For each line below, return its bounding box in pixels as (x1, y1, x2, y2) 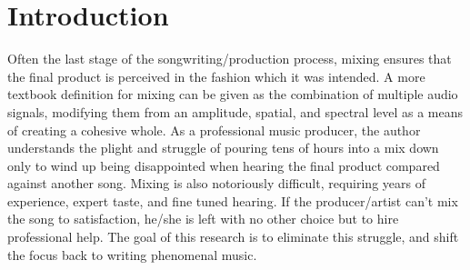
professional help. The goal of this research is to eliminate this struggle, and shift (7, 227, 459, 246)
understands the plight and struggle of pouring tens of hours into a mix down (7, 138, 439, 157)
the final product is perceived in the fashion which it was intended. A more (7, 66, 425, 85)
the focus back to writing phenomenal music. (7, 245, 257, 264)
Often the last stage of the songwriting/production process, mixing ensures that (7, 49, 452, 68)
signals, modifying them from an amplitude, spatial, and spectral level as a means (7, 102, 464, 121)
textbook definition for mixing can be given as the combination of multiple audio (7, 85, 458, 104)
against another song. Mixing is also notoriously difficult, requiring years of (7, 174, 425, 193)
